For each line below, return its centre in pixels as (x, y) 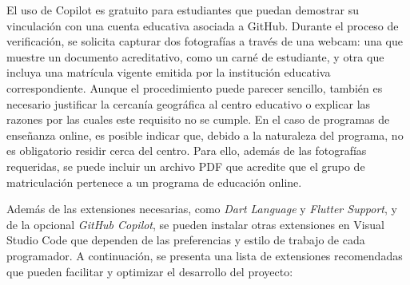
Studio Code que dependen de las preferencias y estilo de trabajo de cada (186, 240)
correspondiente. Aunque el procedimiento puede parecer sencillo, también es (195, 87)
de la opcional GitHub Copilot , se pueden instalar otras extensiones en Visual (195, 224)
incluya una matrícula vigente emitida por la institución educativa (169, 72)
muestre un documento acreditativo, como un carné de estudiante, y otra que (195, 56)
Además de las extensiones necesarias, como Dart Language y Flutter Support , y (202, 209)
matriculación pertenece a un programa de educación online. (154, 182)
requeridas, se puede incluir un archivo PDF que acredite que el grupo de (186, 166)
